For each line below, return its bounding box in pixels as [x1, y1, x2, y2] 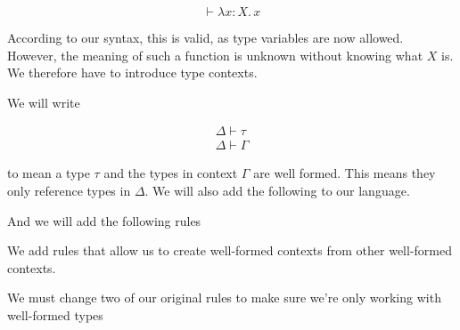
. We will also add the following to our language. [144, 181, 410, 200]
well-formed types [7, 306, 103, 324]
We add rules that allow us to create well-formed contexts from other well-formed [7, 241, 452, 260]
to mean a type [7, 164, 90, 182]
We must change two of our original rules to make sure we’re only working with [7, 288, 441, 307]
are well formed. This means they [253, 164, 436, 182]
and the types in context [103, 164, 238, 182]
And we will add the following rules [7, 211, 201, 229]
